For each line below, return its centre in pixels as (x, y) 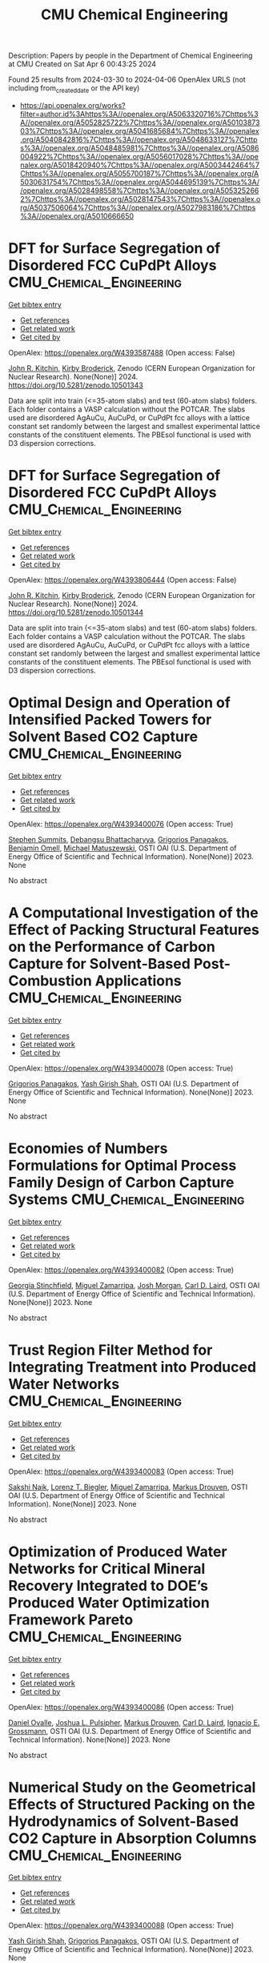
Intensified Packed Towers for (110, 720)
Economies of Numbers (88, 1148)
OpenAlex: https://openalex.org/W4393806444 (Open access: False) (122, 580)
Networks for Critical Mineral (107, 1569)
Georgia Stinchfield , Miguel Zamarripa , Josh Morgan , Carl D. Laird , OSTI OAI (134, 1285)
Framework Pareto (71, 1620)
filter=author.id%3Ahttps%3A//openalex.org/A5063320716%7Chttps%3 (139, 114)
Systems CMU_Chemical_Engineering (126, 1199)
